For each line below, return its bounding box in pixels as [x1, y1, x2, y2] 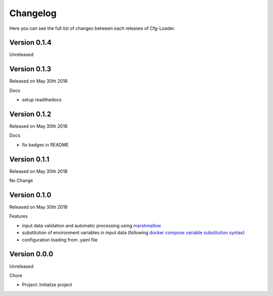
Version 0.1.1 [9, 155, 50, 164]
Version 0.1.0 [9, 190, 52, 199]
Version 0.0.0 [9, 250, 53, 259]
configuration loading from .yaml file [22, 236, 98, 242]
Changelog [9, 8, 57, 19]
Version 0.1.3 [9, 65, 52, 73]
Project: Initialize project [22, 282, 73, 288]
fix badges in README [22, 141, 69, 147]
